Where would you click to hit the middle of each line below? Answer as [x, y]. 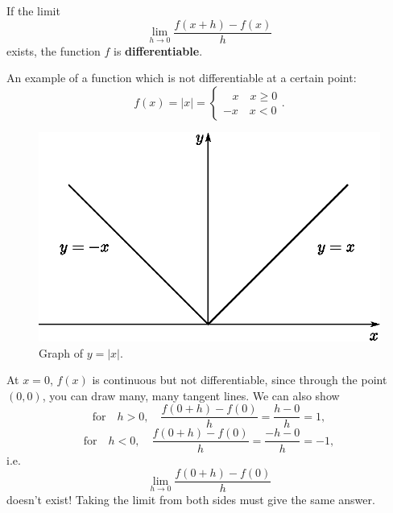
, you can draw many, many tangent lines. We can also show [191, 395]
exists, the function [54, 50]
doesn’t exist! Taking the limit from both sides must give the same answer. [191, 500]
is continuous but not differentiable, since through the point [240, 380]
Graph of [61, 352]
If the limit [33, 10]
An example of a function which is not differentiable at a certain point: [182, 78]
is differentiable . [158, 50]
